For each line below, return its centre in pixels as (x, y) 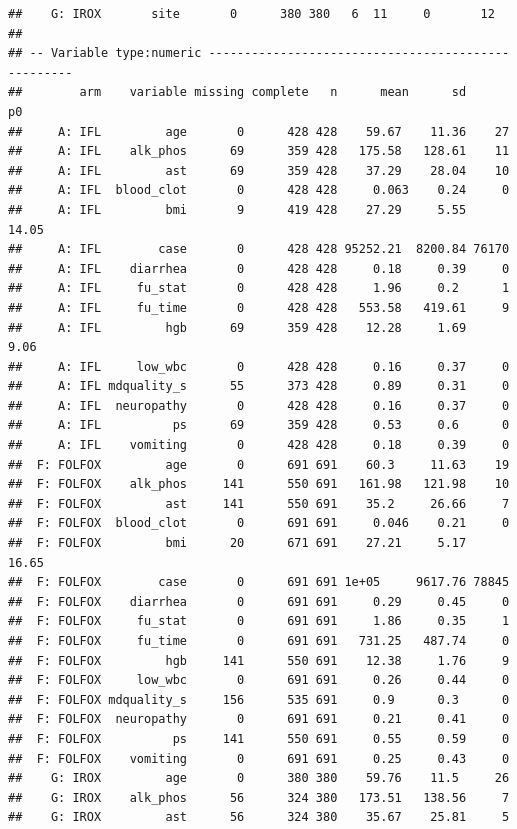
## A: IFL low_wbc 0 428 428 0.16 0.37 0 (259, 366)
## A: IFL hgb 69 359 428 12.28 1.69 (237, 327)
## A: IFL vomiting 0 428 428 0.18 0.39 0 (259, 445)
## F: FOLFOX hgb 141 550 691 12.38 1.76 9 (259, 660)
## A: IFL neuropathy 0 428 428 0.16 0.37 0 (259, 405)
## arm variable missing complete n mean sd (237, 92)
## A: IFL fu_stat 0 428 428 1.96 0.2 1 (259, 288)
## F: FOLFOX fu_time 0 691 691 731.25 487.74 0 (259, 641)
